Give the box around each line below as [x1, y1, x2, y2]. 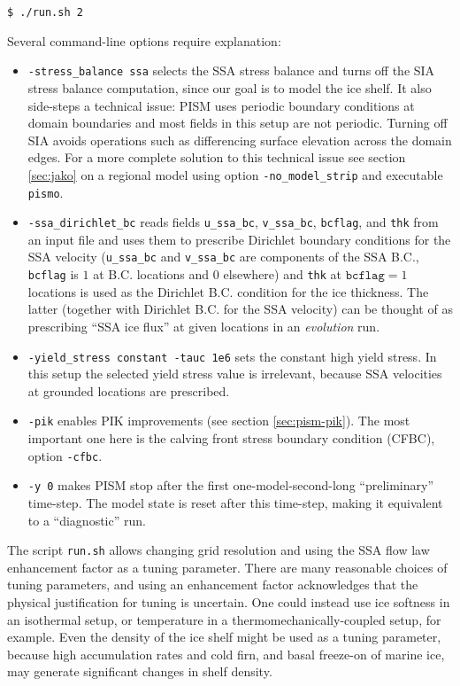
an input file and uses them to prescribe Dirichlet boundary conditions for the [27, 230, 451, 248]
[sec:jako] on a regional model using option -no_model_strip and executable [27, 165, 443, 183]
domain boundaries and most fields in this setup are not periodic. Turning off [27, 113, 448, 132]
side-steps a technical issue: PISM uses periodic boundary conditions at [27, 96, 415, 114]
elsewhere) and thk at [223, 265, 341, 284]
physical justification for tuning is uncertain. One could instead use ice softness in [7, 592, 450, 611]
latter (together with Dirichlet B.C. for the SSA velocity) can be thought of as [27, 300, 453, 318]
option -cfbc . [27, 446, 103, 464]
